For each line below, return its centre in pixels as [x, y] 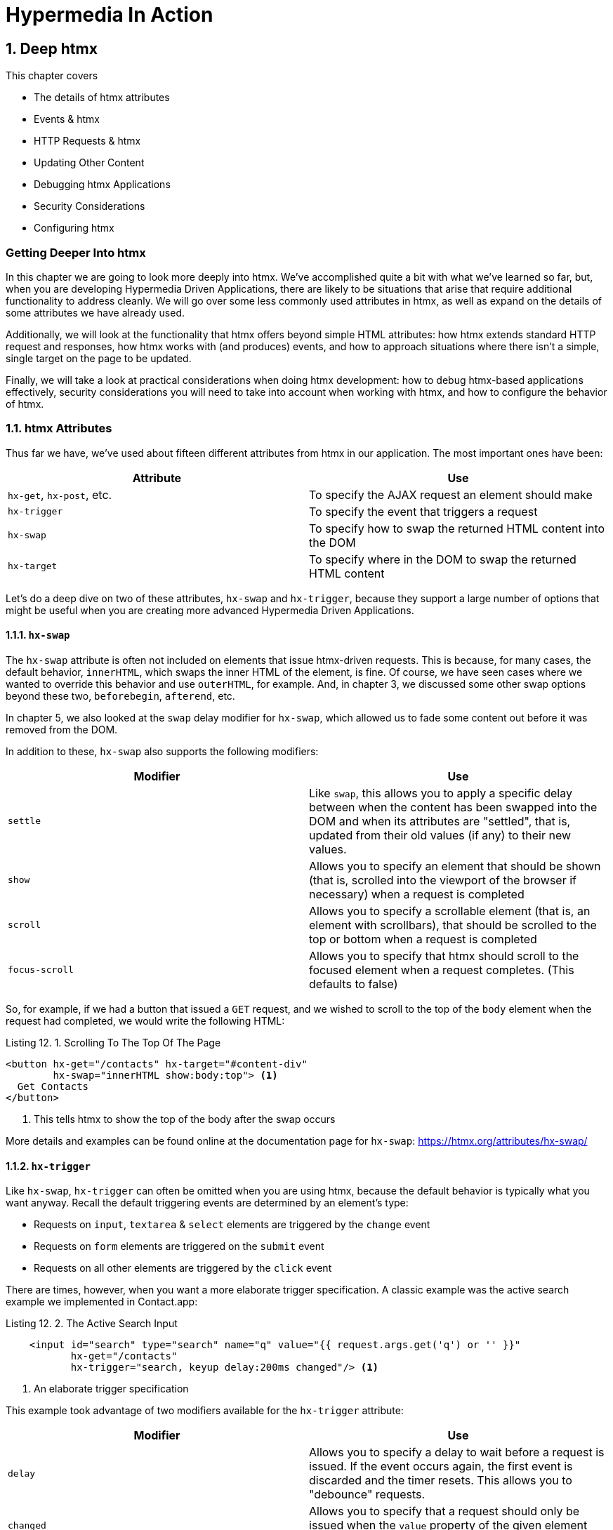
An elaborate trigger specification [111, 1389]
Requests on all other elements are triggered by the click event [183, 1268]
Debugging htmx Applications [102, 185]
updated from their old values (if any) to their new [440, 835]
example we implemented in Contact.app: [102, 1302]
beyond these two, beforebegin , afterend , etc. [120, 696]
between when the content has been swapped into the [453, 807]
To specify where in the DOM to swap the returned [443, 559]
